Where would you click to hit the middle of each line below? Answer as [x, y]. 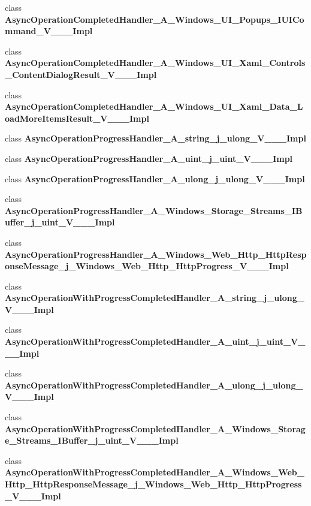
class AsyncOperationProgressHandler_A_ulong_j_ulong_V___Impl [155, 178]
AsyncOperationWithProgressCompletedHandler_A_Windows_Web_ [155, 472]
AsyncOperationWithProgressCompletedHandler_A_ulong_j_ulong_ [154, 385]
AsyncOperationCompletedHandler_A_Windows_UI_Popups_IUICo [155, 19]
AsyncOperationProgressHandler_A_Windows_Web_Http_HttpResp [156, 254]
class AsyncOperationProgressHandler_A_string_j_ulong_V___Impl [155, 138]
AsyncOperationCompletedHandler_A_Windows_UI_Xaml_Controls [155, 63]
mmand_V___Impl [49, 31]
